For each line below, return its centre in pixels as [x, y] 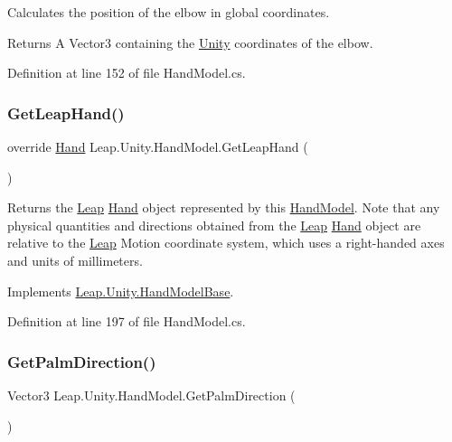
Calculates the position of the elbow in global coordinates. [169, 12]
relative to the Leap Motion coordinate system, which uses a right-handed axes [226, 243]
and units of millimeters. [75, 260]
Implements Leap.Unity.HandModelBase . [121, 291]
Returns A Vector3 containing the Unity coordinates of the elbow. [190, 42]
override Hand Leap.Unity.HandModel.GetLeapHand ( [158, 146]
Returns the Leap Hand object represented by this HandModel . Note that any [224, 207]
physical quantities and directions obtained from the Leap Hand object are [214, 225]
